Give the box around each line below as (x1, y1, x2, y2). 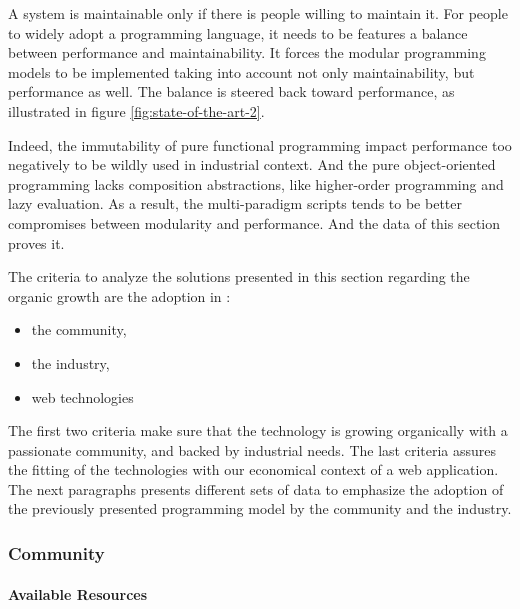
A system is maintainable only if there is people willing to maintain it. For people (8, 3, 508, 23)
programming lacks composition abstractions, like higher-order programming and (8, 173, 504, 194)
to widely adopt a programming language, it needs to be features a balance (8, 22, 468, 43)
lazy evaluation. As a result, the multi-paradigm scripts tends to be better (8, 193, 462, 214)
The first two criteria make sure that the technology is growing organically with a (8, 420, 508, 441)
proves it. (8, 232, 65, 253)
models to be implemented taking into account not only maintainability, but (8, 61, 475, 82)
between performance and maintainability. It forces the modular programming (8, 42, 486, 63)
